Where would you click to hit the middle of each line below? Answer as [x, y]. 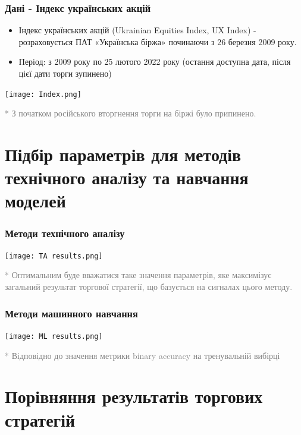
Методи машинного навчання [71, 313]
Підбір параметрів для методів [123, 154]
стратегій [40, 419]
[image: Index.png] [43, 94]
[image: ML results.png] [54, 336]
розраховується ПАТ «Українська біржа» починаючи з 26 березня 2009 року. [158, 41]
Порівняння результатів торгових [134, 396]
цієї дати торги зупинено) [65, 73]
